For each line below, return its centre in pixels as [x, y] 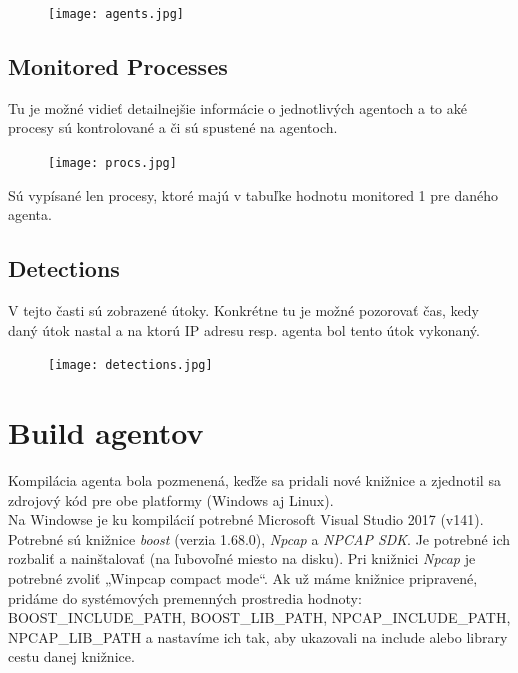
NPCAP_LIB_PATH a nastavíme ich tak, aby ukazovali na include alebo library [258, 636]
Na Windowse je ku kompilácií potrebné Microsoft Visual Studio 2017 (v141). [246, 519]
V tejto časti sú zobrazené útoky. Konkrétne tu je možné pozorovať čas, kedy [243, 310]
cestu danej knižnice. [71, 656]
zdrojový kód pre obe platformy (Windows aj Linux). [171, 499]
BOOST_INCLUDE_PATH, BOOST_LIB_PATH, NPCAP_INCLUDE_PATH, [259, 617]
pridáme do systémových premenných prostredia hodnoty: [185, 597]
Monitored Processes [118, 66]
